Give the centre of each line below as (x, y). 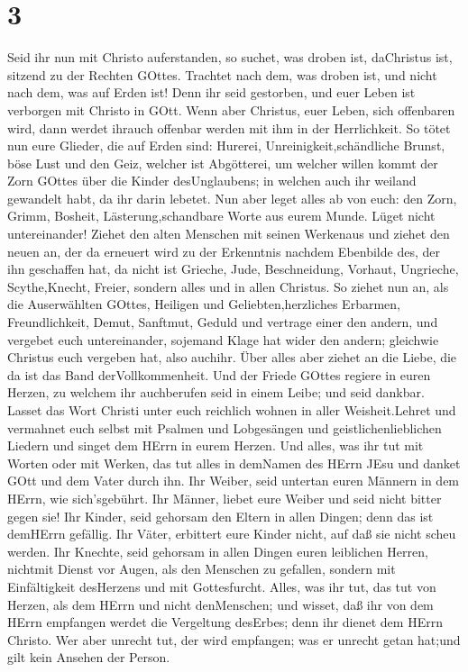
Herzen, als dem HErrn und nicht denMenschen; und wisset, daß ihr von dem (220, 604)
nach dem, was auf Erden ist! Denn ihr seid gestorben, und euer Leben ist (211, 92)
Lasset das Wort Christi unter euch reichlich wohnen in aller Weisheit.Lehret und (232, 410)
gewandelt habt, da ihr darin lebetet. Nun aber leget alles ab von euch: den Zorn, (232, 198)
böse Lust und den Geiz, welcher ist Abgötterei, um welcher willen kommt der (223, 163)
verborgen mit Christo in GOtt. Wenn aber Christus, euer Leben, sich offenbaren (231, 109)
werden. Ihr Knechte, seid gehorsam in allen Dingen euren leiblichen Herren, (218, 551)
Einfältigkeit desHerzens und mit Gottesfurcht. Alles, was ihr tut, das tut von (222, 586)
